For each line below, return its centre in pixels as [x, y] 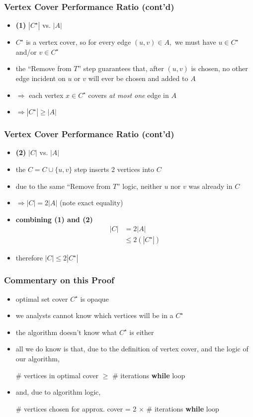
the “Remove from [43, 68]
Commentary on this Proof [59, 280]
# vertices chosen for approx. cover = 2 [76, 408]
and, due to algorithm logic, [58, 392]
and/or [26, 51]
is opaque [94, 298]
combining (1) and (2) [54, 219]
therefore [29, 258]
